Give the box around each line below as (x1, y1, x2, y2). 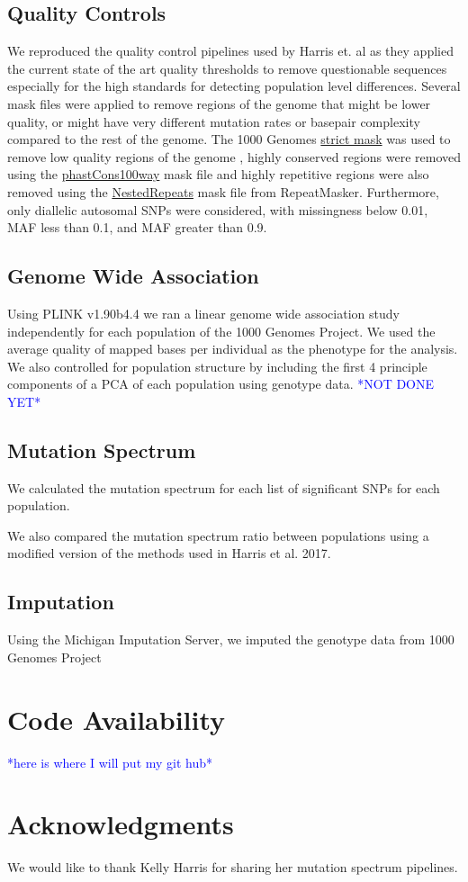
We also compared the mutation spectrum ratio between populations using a (7, 526, 429, 544)
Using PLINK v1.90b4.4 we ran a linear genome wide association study (7, 303, 400, 322)
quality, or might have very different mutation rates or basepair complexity (7, 112, 420, 130)
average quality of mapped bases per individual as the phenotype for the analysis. (7, 339, 458, 358)
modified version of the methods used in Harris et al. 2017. (7, 544, 331, 562)
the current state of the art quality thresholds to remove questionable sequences (7, 58, 447, 77)
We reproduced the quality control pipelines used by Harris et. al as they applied (7, 41, 454, 60)
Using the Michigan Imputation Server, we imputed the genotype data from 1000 (7, 630, 454, 649)
